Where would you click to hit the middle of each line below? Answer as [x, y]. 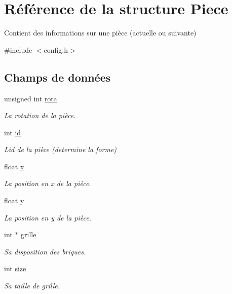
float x [14, 166]
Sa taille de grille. [32, 286]
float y [14, 200]
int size [15, 268]
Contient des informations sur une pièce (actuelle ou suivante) [100, 33]
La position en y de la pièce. [48, 217]
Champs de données [57, 77]
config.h [56, 49]
